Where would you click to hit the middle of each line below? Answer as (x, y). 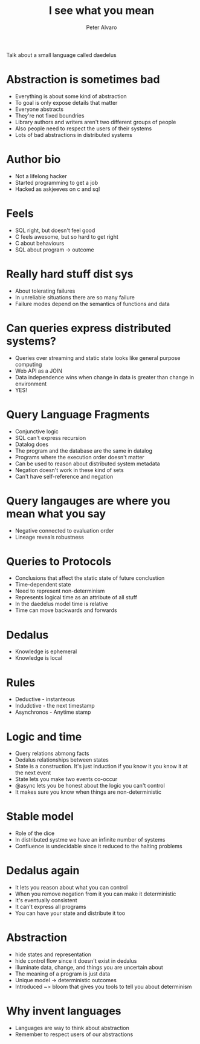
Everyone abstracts (39, 109)
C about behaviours (40, 243)
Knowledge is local (38, 658)
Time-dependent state (43, 585)
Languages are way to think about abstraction (72, 1028)
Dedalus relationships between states (62, 760)
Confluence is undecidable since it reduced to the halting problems (98, 846)
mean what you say (56, 514)
